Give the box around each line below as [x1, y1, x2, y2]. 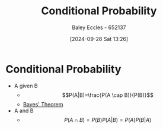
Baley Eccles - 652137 [72, 24, 126, 31]
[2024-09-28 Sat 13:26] [69, 35, 129, 42]
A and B [14, 107, 34, 114]
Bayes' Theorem [23, 100, 63, 108]
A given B [14, 82, 38, 89]
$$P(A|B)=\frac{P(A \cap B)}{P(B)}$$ [62, 91, 154, 99]
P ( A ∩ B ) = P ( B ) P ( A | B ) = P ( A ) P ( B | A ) [64, 116, 152, 123]
